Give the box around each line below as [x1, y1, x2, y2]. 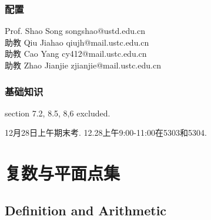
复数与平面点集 [5, 161, 120, 185]
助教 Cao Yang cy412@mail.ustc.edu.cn [5, 47, 147, 60]
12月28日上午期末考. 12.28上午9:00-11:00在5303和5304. [5, 126, 207, 139]
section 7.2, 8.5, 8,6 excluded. [5, 106, 110, 119]
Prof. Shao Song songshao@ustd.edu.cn [5, 25, 145, 37]
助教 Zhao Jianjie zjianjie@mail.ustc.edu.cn [5, 59, 161, 71]
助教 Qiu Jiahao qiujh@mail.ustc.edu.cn [5, 36, 149, 48]
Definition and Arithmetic [5, 201, 167, 219]
